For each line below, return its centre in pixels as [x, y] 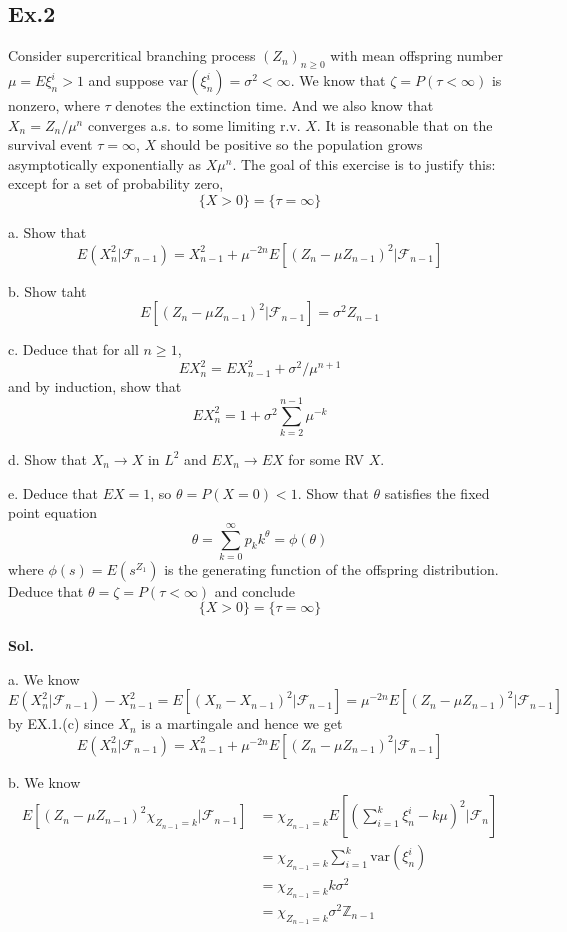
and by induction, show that [95, 386]
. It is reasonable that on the [404, 124]
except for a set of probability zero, [116, 183]
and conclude [254, 590]
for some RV [326, 458]
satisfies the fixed [437, 492]
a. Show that [47, 231]
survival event [50, 144]
